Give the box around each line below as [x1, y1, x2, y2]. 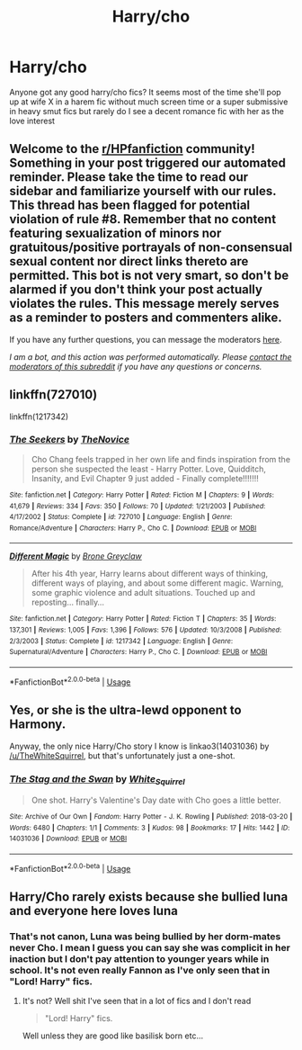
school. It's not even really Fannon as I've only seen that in [9, 965, 271, 977]
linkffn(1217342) [9, 411, 69, 422]
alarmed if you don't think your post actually [9, 282, 263, 298]
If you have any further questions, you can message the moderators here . [9, 334, 282, 345]
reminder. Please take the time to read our [9, 169, 249, 185]
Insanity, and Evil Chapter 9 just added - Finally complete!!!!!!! [31, 472, 259, 483]
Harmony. [9, 717, 67, 732]
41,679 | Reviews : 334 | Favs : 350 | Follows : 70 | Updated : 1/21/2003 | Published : [9, 501, 266, 510]
